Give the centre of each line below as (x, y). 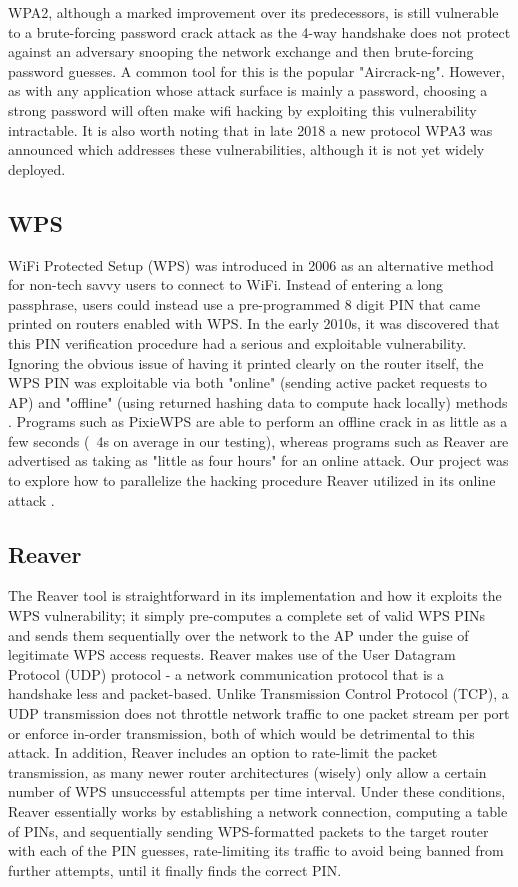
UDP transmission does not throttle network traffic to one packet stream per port (259, 713)
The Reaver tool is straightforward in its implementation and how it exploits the (255, 595)
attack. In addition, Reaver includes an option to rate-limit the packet (223, 752)
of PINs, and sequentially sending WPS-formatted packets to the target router (248, 830)
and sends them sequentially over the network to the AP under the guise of (238, 634)
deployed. (37, 168)
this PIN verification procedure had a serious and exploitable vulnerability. (237, 342)
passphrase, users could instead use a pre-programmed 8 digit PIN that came (244, 303)
